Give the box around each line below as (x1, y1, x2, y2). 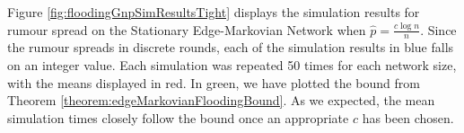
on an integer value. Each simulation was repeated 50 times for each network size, (7, 56, 457, 75)
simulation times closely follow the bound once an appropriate (7, 108, 349, 127)
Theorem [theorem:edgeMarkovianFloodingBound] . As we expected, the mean (7, 91, 435, 110)
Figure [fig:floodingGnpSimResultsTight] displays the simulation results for (7, 3, 420, 21)
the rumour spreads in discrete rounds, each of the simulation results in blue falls (7, 38, 454, 57)
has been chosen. (362, 108, 454, 127)
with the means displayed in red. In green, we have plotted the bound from (7, 73, 420, 92)
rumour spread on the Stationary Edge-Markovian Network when (7, 20, 366, 39)
